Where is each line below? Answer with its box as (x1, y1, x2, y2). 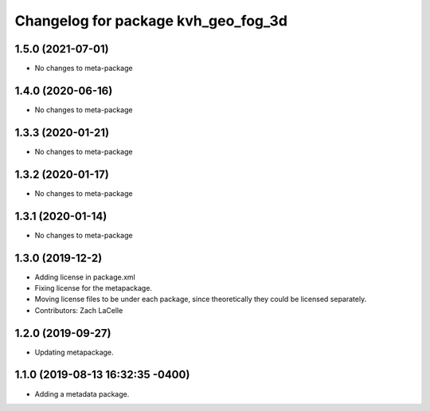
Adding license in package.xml (34, 272, 135, 282)
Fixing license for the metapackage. (34, 283, 153, 292)
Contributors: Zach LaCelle (34, 305, 123, 315)
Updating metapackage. (34, 347, 115, 357)
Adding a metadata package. (34, 389, 130, 398)
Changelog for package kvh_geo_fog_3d (14, 12, 288, 29)
